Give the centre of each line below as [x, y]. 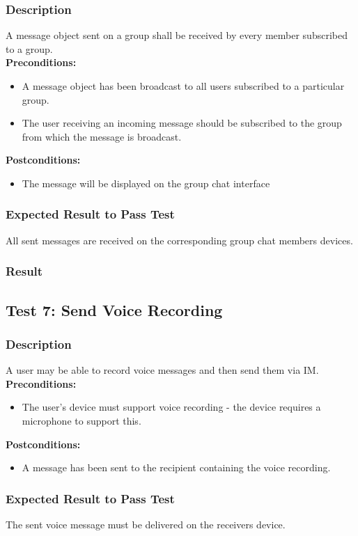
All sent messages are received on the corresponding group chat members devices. [179, 240]
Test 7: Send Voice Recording [114, 309]
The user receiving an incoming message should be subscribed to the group [182, 123]
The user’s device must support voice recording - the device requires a [171, 407]
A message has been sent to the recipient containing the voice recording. [176, 467]
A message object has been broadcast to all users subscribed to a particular [183, 86]
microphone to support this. [81, 420]
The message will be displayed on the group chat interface [146, 183]
